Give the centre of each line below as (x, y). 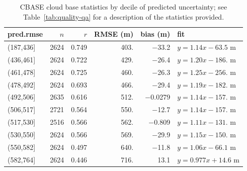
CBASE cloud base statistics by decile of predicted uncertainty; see (123, 7)
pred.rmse (25, 34)
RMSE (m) (114, 34)
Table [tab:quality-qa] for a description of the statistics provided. (123, 16)
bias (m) (155, 34)
